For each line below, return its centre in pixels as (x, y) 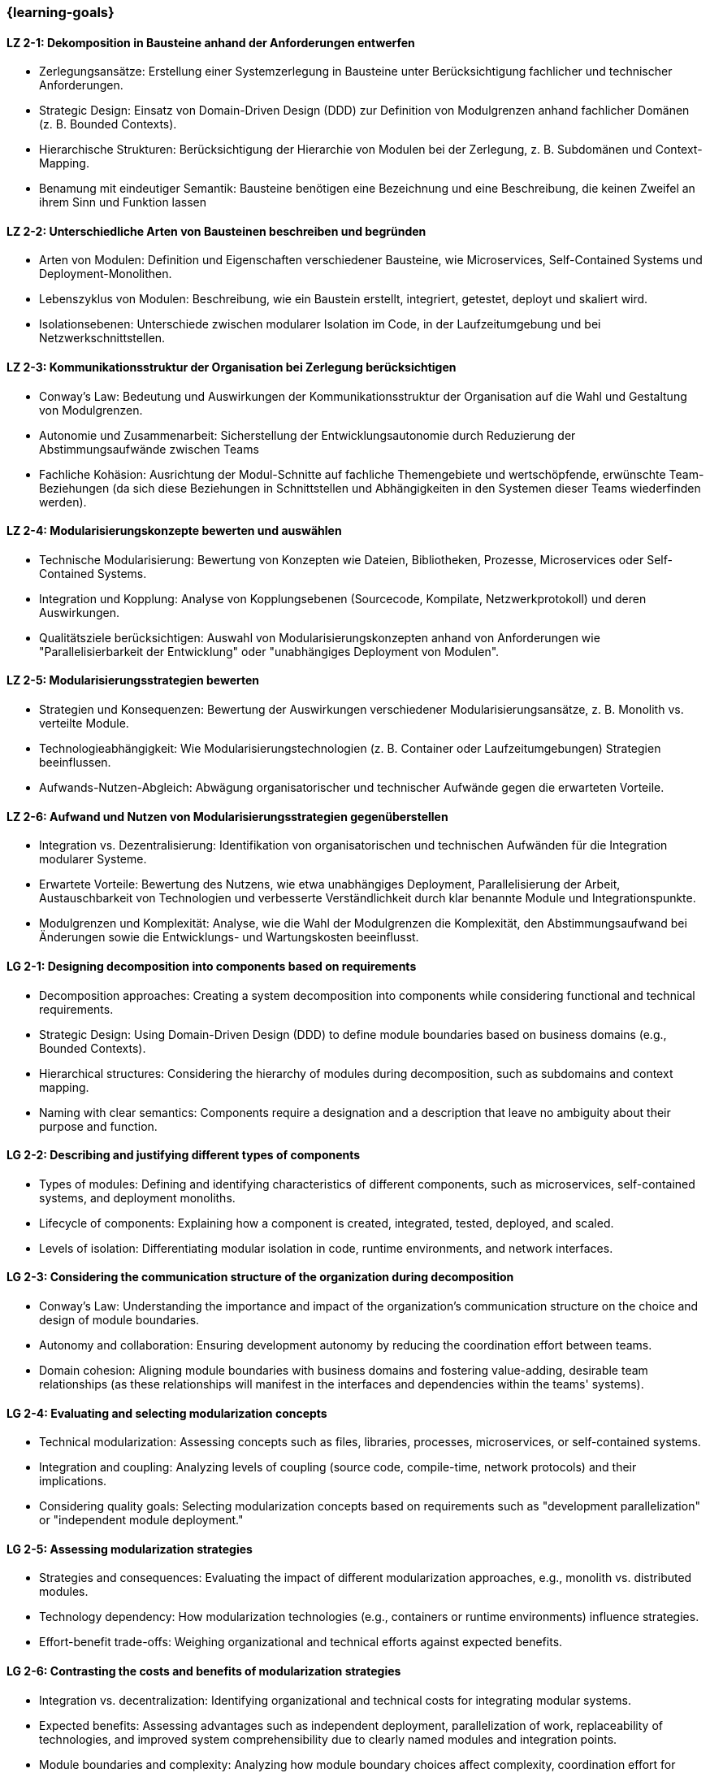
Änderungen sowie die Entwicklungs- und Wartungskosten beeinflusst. (229, 937)
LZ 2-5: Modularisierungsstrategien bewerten (133, 680)
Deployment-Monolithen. (106, 274)
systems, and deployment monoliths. (137, 1197)
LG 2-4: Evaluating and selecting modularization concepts (167, 1413)
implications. (73, 1481)
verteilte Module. (84, 724)
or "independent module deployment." (141, 1520)
